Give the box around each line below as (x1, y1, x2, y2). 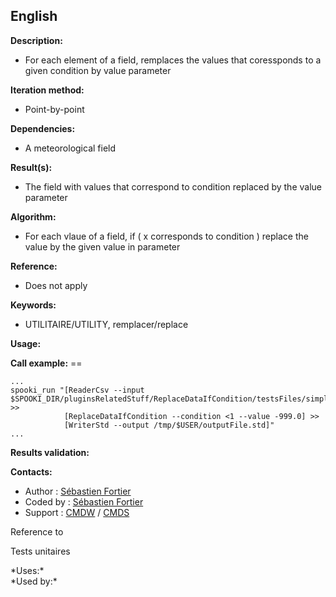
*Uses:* (10, 564, 45, 576)
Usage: (10, 337, 42, 349)
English (10, 8, 58, 25)
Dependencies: (10, 122, 76, 134)
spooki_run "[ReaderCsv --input (10, 385, 145, 395)
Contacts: (10, 465, 53, 478)
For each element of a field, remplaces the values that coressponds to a (24, 54, 322, 66)
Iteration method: (10, 84, 85, 96)
